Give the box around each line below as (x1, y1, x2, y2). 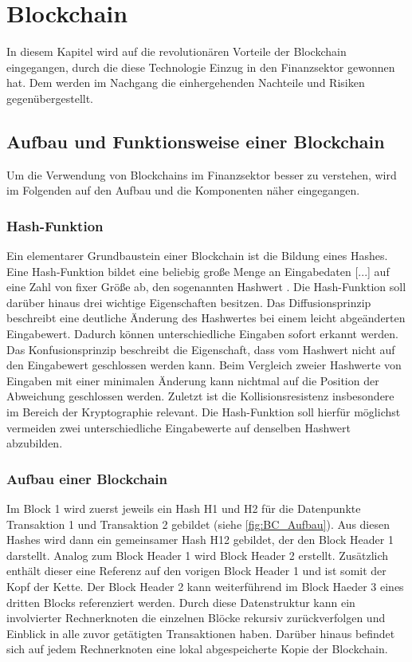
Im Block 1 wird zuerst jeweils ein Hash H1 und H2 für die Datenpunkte (6, 500, 361, 517)
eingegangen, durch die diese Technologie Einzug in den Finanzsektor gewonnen (6, 58, 395, 75)
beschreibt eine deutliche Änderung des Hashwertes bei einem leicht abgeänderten (6, 309, 406, 326)
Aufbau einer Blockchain (6, 468, 168, 488)
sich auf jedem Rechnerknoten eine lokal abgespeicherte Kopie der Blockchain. (6, 640, 388, 657)
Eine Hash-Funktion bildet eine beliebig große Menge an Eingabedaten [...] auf (6, 262, 390, 279)
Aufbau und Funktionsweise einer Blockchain (6, 128, 385, 153)
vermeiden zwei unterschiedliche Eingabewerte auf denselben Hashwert (6, 419, 351, 435)
